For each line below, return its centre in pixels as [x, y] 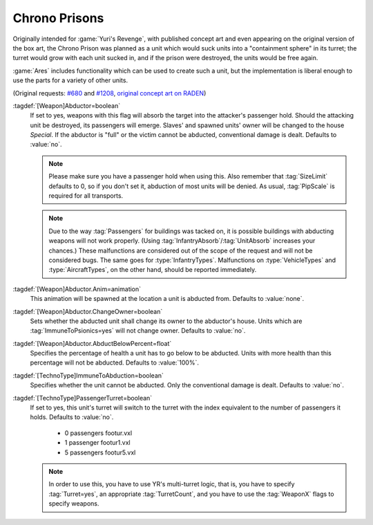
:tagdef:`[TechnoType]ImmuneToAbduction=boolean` [88, 375]
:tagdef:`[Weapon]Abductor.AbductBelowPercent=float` [92, 343]
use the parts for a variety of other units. [70, 80]
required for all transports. [86, 196]
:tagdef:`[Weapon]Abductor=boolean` [67, 105]
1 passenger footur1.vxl [97, 443]
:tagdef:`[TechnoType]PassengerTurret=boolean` [83, 398]
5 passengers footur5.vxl [100, 452]
